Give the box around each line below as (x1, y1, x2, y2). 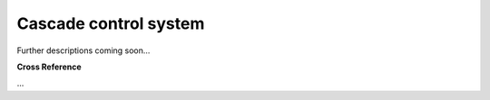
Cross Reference (16, 61, 82, 72)
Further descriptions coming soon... (16, 45, 151, 56)
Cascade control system (16, 14, 205, 33)
